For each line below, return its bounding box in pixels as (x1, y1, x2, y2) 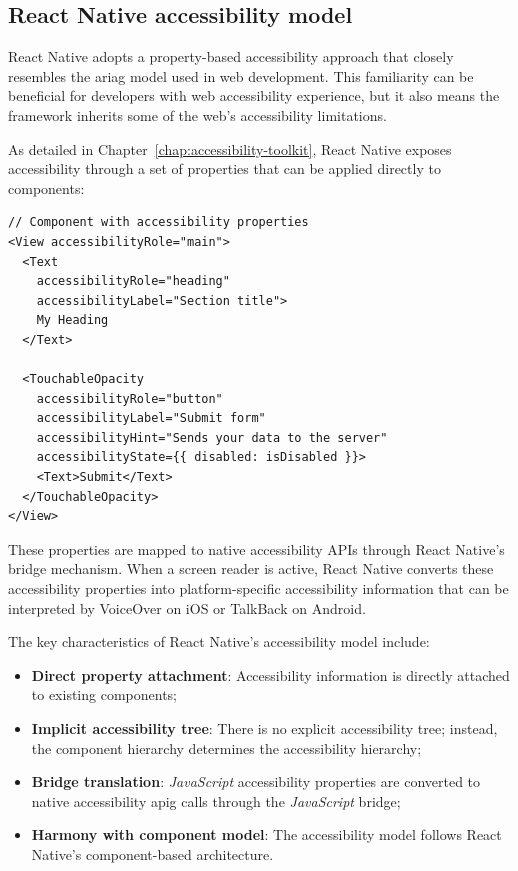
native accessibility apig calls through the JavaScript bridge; (31, 790, 401, 811)
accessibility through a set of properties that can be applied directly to (8, 158, 441, 179)
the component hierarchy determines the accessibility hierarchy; (31, 737, 422, 758)
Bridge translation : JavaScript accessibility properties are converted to (31, 771, 481, 792)
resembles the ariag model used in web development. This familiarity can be (8, 65, 474, 86)
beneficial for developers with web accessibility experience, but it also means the (8, 85, 500, 106)
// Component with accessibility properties (8, 215, 309, 230)
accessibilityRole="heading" (36, 274, 230, 289)
